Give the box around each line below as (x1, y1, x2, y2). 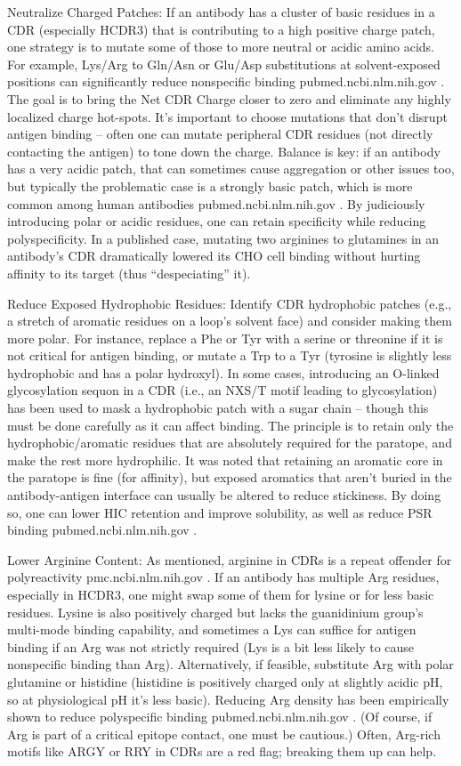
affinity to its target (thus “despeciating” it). (7, 263, 251, 282)
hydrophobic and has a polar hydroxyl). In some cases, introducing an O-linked (7, 363, 440, 382)
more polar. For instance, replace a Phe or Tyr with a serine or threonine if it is (7, 328, 443, 347)
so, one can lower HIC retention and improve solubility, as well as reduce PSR (7, 503, 433, 521)
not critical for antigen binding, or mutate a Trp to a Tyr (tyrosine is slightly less (7, 346, 452, 365)
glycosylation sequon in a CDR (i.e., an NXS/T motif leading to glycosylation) (7, 381, 438, 399)
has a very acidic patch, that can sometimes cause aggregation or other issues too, (7, 159, 455, 178)
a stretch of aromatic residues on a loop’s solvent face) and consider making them (7, 311, 452, 330)
